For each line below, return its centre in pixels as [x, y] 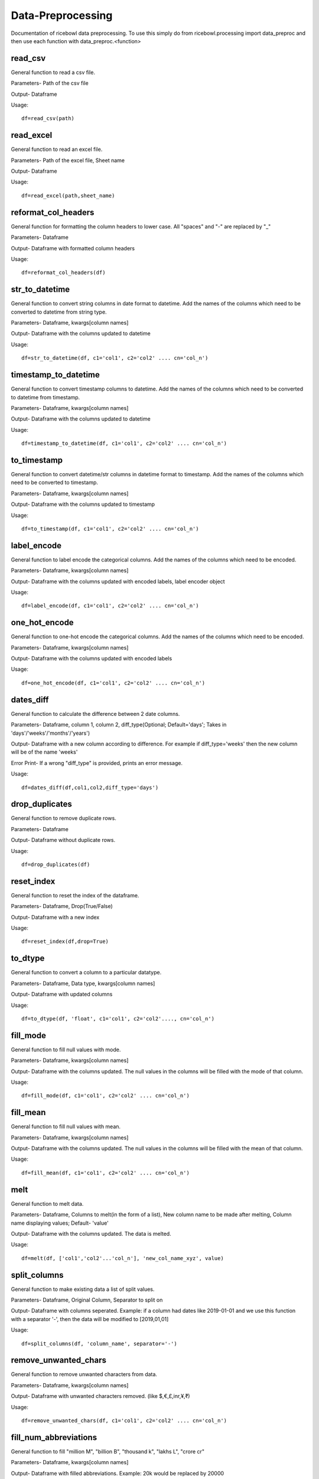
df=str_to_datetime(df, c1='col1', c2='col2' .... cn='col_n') [115, 358]
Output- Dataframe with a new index [55, 917]
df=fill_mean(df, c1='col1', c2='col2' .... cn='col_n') [106, 1173]
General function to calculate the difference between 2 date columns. [95, 713]
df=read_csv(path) [48, 119]
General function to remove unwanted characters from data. [84, 1374]
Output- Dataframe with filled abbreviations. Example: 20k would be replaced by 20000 [118, 1473]
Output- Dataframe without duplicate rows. [63, 840]
